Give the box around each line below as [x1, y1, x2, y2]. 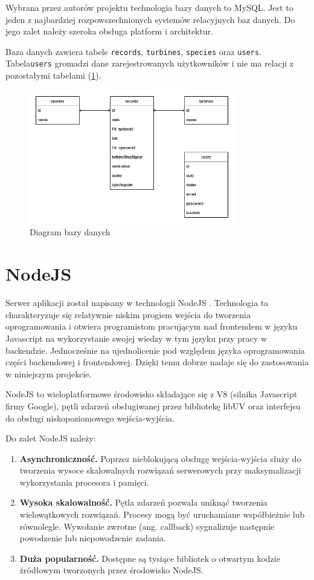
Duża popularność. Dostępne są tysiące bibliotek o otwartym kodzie [19, 552, 280, 564]
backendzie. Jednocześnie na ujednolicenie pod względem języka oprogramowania [5, 344, 305, 356]
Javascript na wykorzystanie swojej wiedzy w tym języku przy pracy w [5, 331, 267, 344]
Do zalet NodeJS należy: [5, 432, 96, 445]
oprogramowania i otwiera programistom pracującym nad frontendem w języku [5, 320, 298, 333]
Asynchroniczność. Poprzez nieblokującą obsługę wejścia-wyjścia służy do [19, 452, 301, 464]
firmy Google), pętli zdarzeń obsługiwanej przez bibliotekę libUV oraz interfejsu [5, 399, 301, 412]
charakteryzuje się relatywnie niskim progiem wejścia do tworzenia [5, 308, 251, 321]
